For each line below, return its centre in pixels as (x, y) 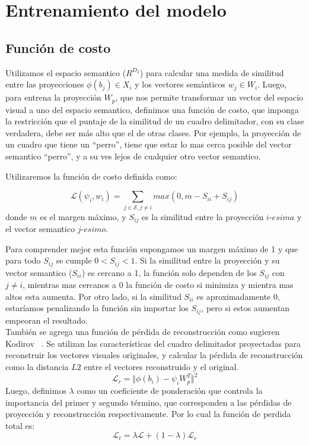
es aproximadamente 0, (238, 296)
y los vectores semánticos (180, 84)
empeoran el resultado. (47, 320)
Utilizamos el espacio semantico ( (66, 72)
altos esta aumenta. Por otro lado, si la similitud (93, 296)
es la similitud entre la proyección (203, 216)
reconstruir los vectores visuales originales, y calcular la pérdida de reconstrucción (154, 355)
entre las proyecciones (45, 84)
